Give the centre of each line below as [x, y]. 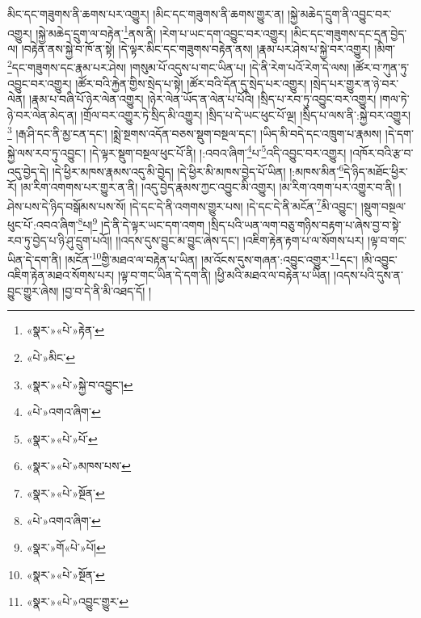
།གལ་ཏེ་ [394, 99]
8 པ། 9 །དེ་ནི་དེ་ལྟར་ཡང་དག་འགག [141, 223]
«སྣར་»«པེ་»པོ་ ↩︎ [62, 438]
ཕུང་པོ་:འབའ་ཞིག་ [43, 224]
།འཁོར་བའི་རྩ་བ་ [382, 152]
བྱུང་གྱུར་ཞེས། [33, 290]
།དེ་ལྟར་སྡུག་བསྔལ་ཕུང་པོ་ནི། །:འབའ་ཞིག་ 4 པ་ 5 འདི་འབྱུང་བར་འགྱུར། [218, 151]
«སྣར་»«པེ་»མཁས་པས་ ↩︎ [79, 466]
